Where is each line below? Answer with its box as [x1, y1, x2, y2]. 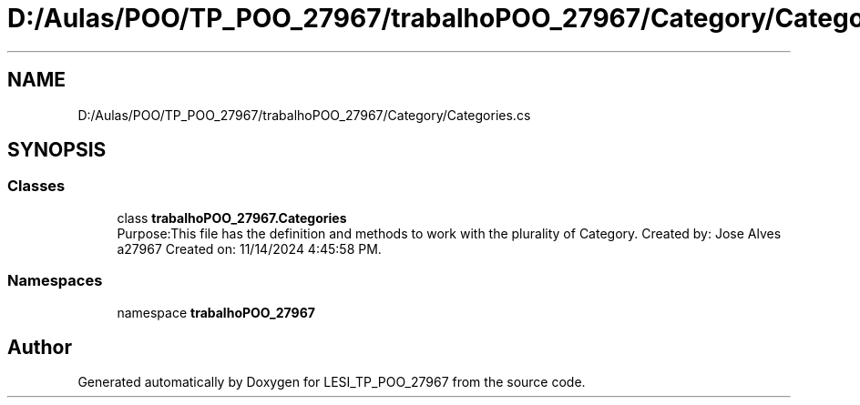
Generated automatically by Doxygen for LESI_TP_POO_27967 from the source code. [77, 374, 586, 390]
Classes [7, 177, 66, 196]
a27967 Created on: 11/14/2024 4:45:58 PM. [117, 240, 382, 257]
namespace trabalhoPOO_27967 [117, 304, 315, 320]
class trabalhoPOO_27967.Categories [117, 209, 347, 226]
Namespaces [7, 271, 103, 290]
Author [7, 335, 72, 359]
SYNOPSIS [7, 138, 107, 162]
